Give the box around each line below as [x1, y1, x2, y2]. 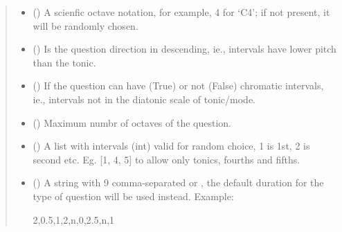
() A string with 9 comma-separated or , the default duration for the [33, 175, 324, 190]
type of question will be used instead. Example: [33, 188, 234, 203]
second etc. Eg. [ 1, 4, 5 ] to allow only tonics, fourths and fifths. [33, 152, 300, 166]
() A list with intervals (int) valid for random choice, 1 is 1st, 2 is [33, 139, 310, 153]
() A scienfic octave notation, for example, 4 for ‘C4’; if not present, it [33, 5, 330, 19]
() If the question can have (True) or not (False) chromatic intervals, [33, 78, 324, 93]
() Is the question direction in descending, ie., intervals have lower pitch [33, 42, 336, 56]
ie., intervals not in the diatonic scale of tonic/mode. [33, 91, 256, 106]
